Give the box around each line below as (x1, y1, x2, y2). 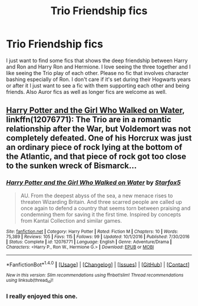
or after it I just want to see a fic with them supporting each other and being (6, 82, 190, 89)
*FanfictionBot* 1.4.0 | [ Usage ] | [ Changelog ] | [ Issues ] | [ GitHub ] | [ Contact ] (6, 260, 190, 268)
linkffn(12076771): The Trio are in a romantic (6, 115, 172, 125)
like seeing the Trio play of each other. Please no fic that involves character (6, 69, 189, 76)
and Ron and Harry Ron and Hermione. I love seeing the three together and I (6, 63, 191, 70)
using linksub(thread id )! (6, 278, 54, 284)
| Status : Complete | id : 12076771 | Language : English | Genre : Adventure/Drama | (6, 239, 172, 245)
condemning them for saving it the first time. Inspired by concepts (20, 211, 181, 218)
